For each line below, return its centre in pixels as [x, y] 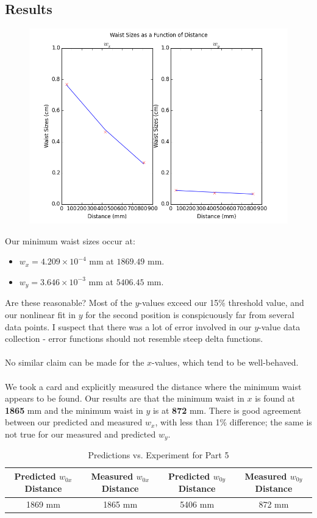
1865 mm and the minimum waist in [74, 410]
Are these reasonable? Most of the [69, 303]
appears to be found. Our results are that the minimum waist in [125, 398]
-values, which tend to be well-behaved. [225, 362]
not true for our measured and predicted [80, 434]
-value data [280, 326]
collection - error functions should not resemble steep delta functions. [134, 339]
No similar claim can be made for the [75, 362]
